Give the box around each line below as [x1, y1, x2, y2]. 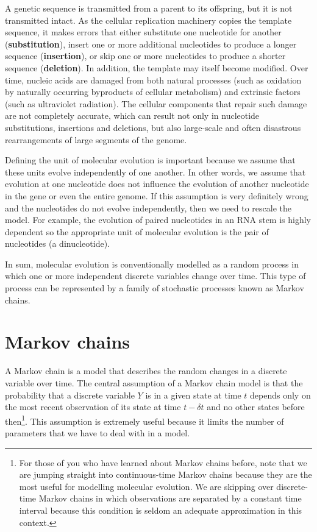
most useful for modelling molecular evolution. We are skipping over [19, 480, 274, 492]
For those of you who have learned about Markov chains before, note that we [19, 456, 307, 469]
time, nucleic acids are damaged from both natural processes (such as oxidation [5, 73, 302, 86]
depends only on [250, 388, 311, 401]
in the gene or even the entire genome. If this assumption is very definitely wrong [5, 189, 308, 202]
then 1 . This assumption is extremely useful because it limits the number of [5, 413, 284, 427]
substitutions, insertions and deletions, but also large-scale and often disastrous [5, 121, 301, 133]
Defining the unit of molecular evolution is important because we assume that [5, 154, 296, 166]
